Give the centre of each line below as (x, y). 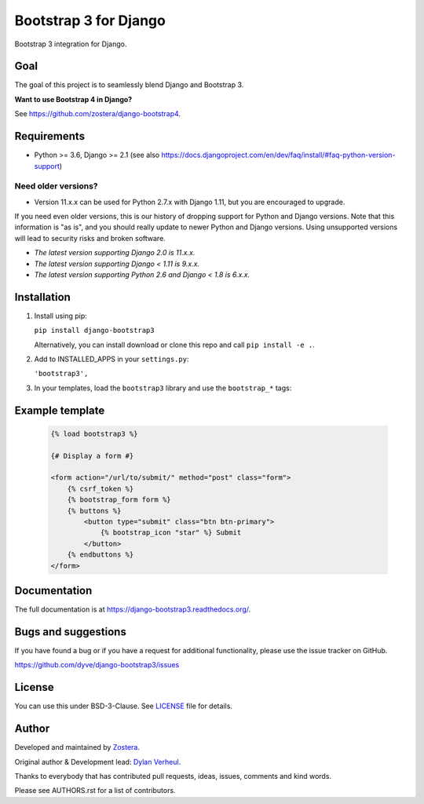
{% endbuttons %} (101, 555)
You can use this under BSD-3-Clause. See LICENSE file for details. (124, 706)
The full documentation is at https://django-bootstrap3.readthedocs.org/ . (133, 609)
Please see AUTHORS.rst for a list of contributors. (95, 791)
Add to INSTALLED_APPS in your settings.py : (111, 359)
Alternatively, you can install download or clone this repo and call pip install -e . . (175, 345)
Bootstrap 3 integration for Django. (71, 44)
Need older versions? (56, 186)
